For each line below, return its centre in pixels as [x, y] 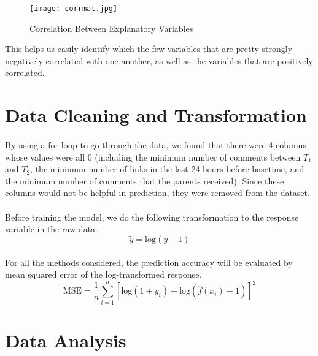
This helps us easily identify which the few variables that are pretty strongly [149, 49]
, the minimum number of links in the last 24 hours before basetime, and [167, 169]
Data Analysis [66, 340]
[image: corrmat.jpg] [74, 9]
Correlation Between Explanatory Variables [111, 28]
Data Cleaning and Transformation [156, 115]
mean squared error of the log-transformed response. [103, 274]
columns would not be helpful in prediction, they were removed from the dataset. [157, 193]
